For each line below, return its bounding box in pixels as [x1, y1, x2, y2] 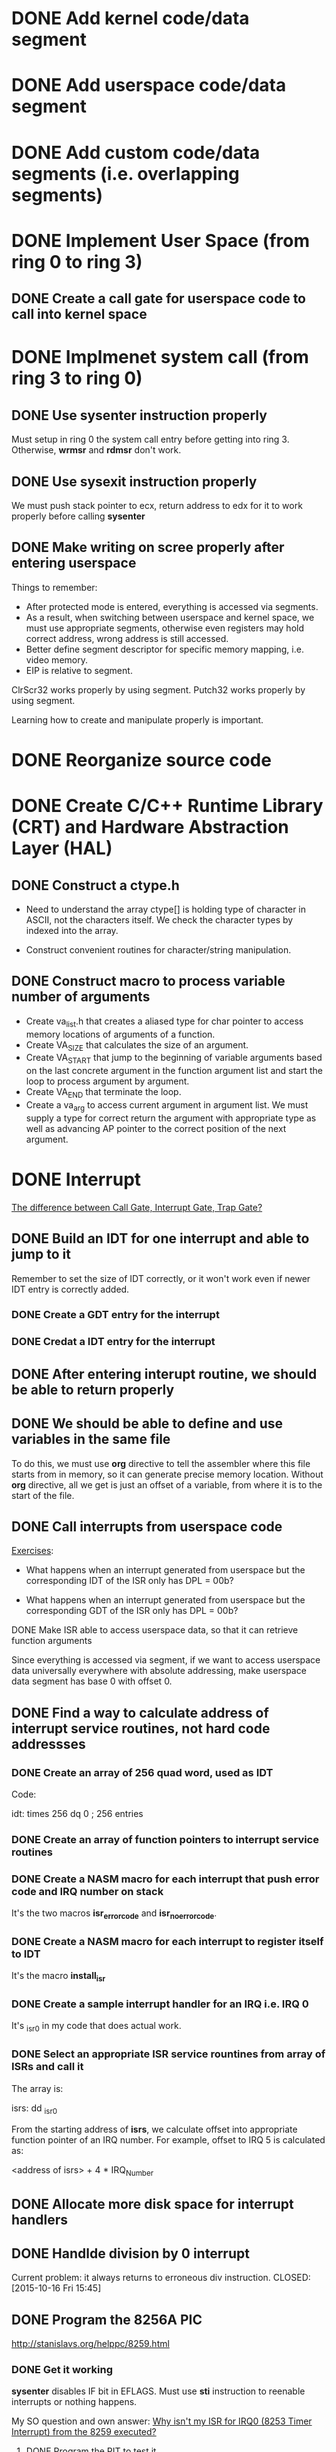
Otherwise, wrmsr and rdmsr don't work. [11, 444, 182, 456]
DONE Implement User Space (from [11, 229, 310, 252]
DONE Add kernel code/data [11, 7, 250, 30]
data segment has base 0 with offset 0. [11, 1675, 173, 1687]
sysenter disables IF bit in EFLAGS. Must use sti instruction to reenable [11, 2385, 306, 2397]
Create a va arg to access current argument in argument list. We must [25, 1098, 309, 1113]
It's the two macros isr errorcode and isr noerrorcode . [11, 1907, 218, 1922]
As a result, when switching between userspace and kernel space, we [25, 611, 315, 623]
